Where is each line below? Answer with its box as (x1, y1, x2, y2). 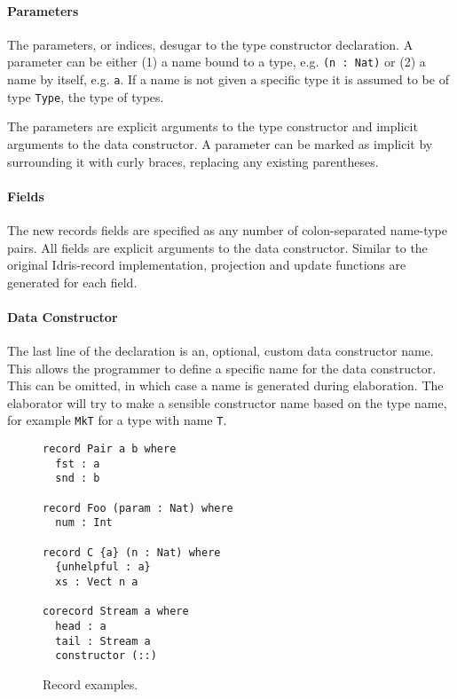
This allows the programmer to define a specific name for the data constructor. (7, 358, 437, 377)
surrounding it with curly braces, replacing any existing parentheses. (7, 152, 379, 170)
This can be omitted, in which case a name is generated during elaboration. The (7, 376, 444, 395)
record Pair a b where (43, 443, 177, 456)
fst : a (55, 457, 100, 470)
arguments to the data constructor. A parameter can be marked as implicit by (7, 134, 433, 153)
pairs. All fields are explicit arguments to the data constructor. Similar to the (7, 238, 428, 256)
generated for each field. (7, 272, 138, 291)
